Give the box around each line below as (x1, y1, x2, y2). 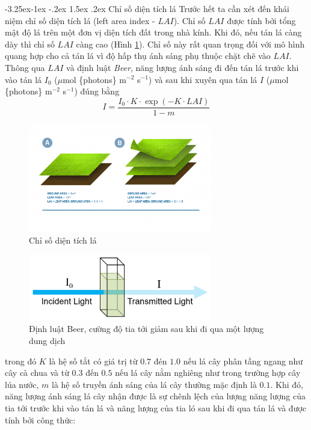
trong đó (5, 354, 37, 367)
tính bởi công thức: (5, 413, 76, 426)
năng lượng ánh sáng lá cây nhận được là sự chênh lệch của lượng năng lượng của (5, 390, 306, 402)
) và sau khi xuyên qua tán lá (148, 73, 257, 85)
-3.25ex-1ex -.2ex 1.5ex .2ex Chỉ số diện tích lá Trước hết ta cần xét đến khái (5, 2, 290, 14)
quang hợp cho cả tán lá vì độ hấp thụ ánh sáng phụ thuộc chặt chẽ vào (5, 49, 271, 62)
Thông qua (5, 61, 45, 73)
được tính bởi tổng (227, 14, 296, 26)
